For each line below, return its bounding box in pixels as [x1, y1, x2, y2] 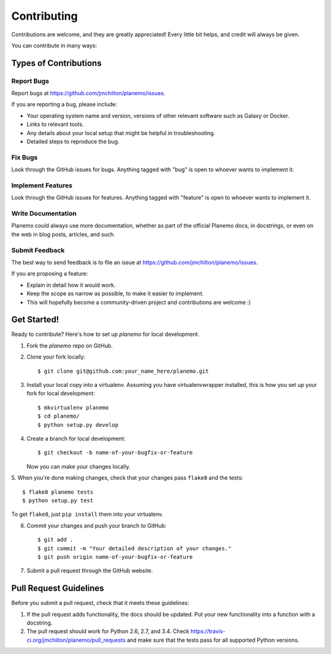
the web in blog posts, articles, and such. [11, 230, 116, 238]
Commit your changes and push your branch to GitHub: [26, 522, 167, 529]
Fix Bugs [11, 153, 38, 162]
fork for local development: [26, 390, 95, 397]
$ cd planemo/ [37, 413, 80, 420]
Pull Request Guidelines [11, 583, 104, 594]
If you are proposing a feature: [11, 270, 88, 278]
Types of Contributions [11, 58, 102, 68]
